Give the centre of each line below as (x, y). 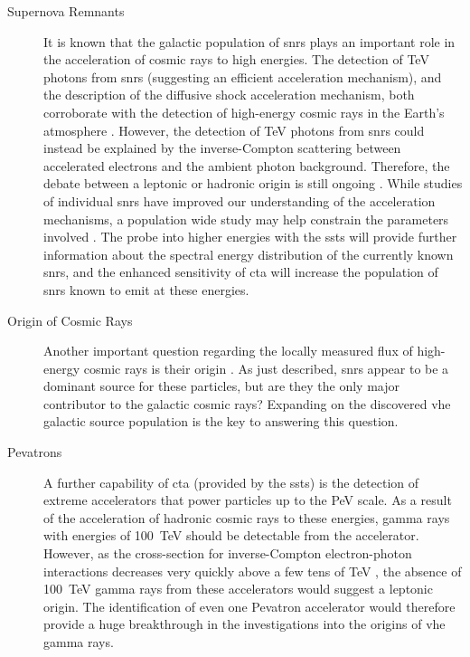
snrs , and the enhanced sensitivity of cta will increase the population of (241, 272)
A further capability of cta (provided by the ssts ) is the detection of (231, 482)
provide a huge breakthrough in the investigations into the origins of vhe (244, 624)
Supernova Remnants (66, 11)
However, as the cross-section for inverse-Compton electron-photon (228, 553)
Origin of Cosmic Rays (70, 320)
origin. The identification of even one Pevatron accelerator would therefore (249, 606)
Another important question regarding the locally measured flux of (228, 351)
